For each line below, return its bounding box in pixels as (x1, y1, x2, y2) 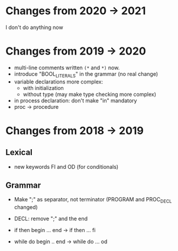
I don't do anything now (5, 24, 63, 31)
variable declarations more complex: (14, 78, 103, 85)
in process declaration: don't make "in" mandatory (14, 96, 137, 104)
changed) (14, 204, 38, 211)
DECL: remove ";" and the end (14, 215, 88, 223)
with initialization (22, 84, 64, 91)
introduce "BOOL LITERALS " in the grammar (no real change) (14, 70, 158, 79)
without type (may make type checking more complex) (22, 91, 157, 98)
